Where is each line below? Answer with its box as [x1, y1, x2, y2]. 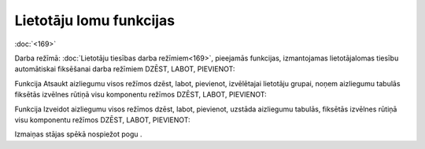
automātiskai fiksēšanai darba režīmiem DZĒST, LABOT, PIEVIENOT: [14, 64, 235, 74]
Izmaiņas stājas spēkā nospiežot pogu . [14, 129, 142, 139]
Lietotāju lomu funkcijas [14, 12, 176, 29]
